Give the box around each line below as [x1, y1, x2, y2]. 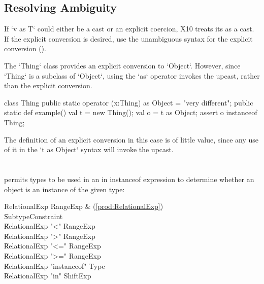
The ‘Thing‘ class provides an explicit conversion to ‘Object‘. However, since [4, 60, 241, 70]
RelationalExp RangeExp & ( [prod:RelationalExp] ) [4, 201, 163, 211]
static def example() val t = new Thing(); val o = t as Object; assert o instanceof [4, 107, 257, 118]
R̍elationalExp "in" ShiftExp [4, 270, 91, 281]
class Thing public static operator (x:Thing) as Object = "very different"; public [4, 97, 253, 108]
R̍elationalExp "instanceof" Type [4, 260, 105, 271]
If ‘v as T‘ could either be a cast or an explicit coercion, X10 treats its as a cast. [4, 23, 254, 34]
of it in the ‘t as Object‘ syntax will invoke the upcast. [4, 144, 174, 155]
